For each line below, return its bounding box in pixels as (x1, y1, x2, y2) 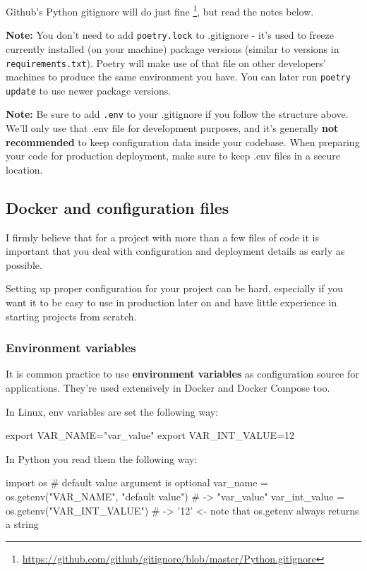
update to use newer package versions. (6, 83, 172, 97)
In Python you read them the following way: (6, 451, 198, 466)
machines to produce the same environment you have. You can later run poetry (6, 69, 351, 84)
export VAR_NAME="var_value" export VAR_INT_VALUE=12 (6, 428, 295, 443)
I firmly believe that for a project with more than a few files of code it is (6, 229, 320, 244)
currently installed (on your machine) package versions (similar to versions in (6, 41, 339, 56)
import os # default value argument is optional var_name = (6, 475, 269, 490)
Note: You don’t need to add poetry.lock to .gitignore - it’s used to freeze (6, 28, 335, 42)
